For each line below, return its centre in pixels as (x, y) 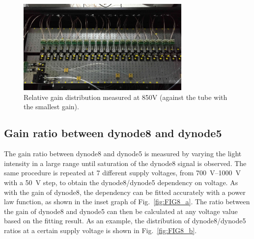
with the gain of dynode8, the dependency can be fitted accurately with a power (125, 192)
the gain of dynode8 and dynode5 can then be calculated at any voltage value (121, 211)
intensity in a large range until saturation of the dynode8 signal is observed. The (125, 163)
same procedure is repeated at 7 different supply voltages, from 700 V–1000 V (122, 173)
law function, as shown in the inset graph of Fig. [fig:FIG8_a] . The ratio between (127, 202)
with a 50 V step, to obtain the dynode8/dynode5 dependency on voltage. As (121, 182)
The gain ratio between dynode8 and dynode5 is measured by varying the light (123, 154)
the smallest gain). (51, 107)
